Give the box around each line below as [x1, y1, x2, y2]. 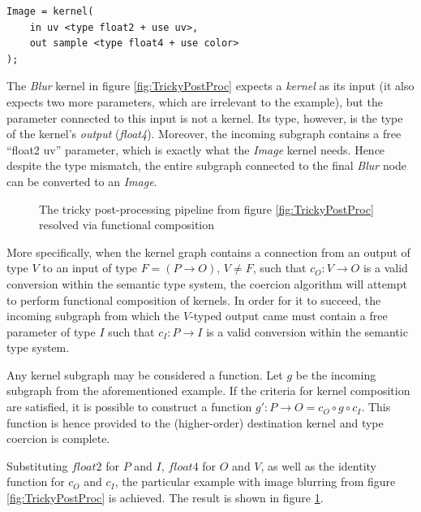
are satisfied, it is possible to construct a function [6, 398, 252, 415]
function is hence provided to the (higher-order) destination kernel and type [6, 414, 384, 431]
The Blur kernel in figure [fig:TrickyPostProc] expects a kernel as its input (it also [6, 77, 415, 94]
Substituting [6, 457, 68, 474]
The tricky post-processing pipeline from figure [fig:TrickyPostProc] [39, 200, 374, 217]
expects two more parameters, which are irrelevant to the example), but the [6, 93, 383, 110]
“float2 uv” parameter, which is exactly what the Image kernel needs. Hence [6, 141, 385, 158]
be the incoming [295, 366, 376, 383]
